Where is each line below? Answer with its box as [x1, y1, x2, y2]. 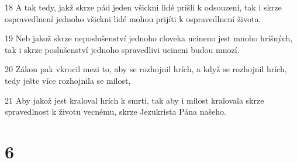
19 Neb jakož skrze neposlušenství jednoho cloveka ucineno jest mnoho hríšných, [5, 32, 293, 44]
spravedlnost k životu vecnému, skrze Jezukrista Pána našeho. [5, 105, 226, 118]
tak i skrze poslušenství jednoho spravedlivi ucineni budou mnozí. [5, 43, 240, 55]
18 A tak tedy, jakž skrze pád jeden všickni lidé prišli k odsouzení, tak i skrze [5, 1, 282, 13]
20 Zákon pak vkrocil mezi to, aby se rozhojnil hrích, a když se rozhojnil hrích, [5, 63, 287, 75]
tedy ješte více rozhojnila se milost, [5, 74, 131, 86]
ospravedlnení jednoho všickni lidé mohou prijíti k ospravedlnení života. [5, 12, 261, 24]
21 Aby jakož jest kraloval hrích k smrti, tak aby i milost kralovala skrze [5, 94, 264, 106]
